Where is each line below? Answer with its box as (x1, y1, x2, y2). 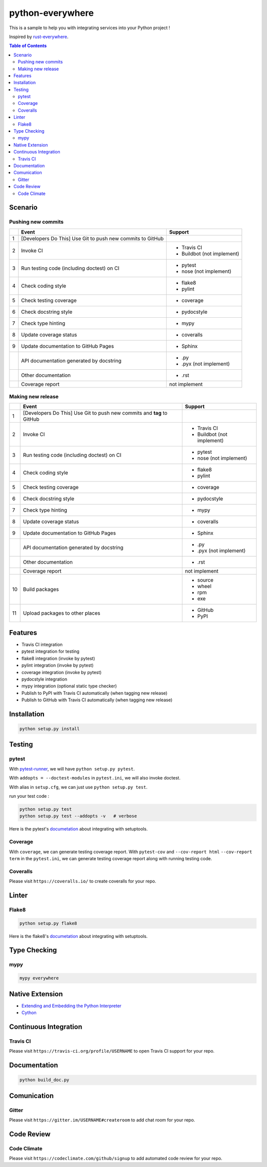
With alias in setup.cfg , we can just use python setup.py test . (9, 784, 148, 790)
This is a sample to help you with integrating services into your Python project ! (9, 25, 171, 31)
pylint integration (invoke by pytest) (21, 662, 94, 668)
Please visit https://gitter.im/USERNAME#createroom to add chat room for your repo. (9, 1117, 195, 1123)
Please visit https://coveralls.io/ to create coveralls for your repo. (9, 878, 157, 884)
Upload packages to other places (23, 610, 101, 617)
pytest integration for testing (21, 648, 80, 654)
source (197, 577, 214, 583)
